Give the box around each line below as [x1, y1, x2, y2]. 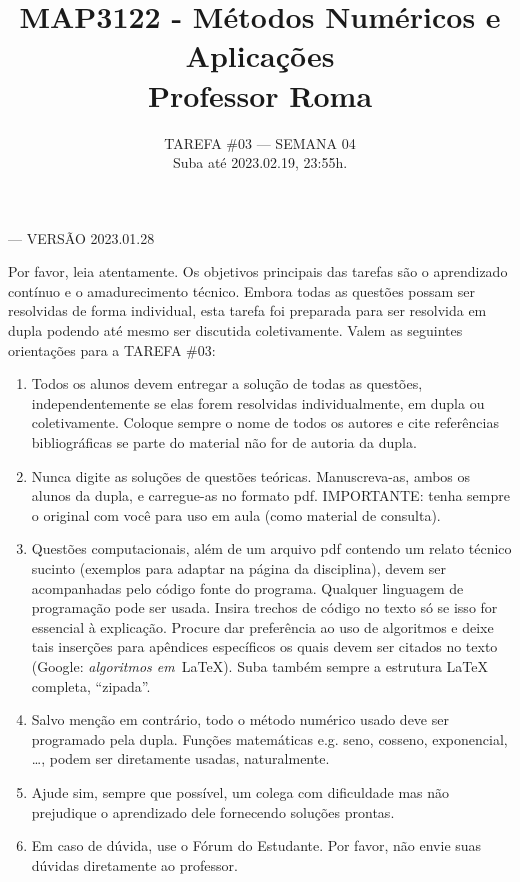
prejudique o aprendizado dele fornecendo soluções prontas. [31, 801, 395, 822]
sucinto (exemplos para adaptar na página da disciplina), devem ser [31, 558, 447, 578]
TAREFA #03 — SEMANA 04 [164, 132, 356, 153]
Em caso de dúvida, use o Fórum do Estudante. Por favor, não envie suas [31, 835, 482, 856]
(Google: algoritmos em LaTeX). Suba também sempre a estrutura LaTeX [31, 655, 489, 676]
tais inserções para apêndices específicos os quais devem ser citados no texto [31, 636, 498, 657]
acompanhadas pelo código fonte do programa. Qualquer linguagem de [31, 577, 464, 598]
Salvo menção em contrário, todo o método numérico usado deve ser [31, 709, 449, 730]
